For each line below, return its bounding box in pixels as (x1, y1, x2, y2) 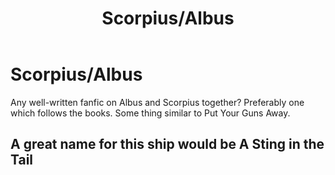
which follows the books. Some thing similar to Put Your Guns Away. (10, 107, 291, 119)
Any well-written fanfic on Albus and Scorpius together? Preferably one (10, 96, 305, 108)
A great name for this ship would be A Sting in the (10, 136, 325, 153)
